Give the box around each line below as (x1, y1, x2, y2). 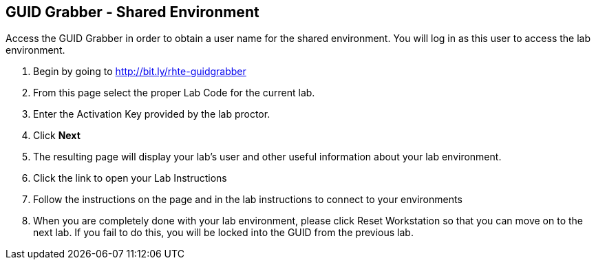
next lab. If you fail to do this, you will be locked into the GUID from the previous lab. (33, 226, 414, 239)
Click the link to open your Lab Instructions (33, 172, 227, 184)
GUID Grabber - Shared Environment (6, 3, 259, 21)
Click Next (33, 129, 81, 142)
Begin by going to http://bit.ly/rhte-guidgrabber (33, 65, 246, 78)
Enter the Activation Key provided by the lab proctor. (33, 108, 270, 120)
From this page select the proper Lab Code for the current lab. (33, 87, 315, 99)
